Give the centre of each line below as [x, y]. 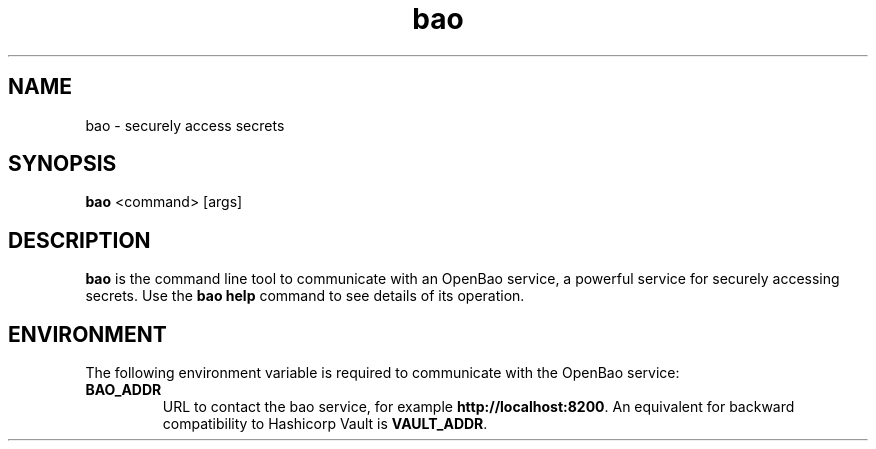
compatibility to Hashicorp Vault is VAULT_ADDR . [325, 424]
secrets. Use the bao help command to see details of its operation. [305, 296]
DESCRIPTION [79, 240]
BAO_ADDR [123, 390]
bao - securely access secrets [185, 125]
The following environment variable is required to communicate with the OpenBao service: [382, 373]
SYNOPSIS [62, 164]
